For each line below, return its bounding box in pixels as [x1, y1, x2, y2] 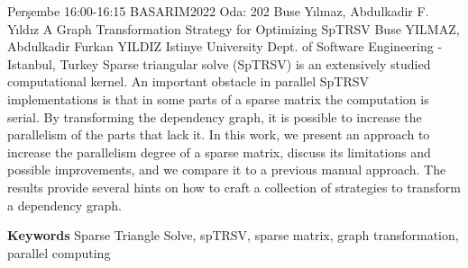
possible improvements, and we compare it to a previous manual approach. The [7, 160, 446, 179]
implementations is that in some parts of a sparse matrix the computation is [7, 89, 429, 108]
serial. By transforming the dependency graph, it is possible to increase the [7, 107, 422, 126]
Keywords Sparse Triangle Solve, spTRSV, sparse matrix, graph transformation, [7, 226, 459, 245]
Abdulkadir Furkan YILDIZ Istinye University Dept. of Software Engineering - [7, 37, 443, 56]
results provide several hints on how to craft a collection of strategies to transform [7, 177, 461, 196]
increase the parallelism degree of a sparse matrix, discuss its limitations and [7, 142, 431, 161]
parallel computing [7, 243, 111, 262]
